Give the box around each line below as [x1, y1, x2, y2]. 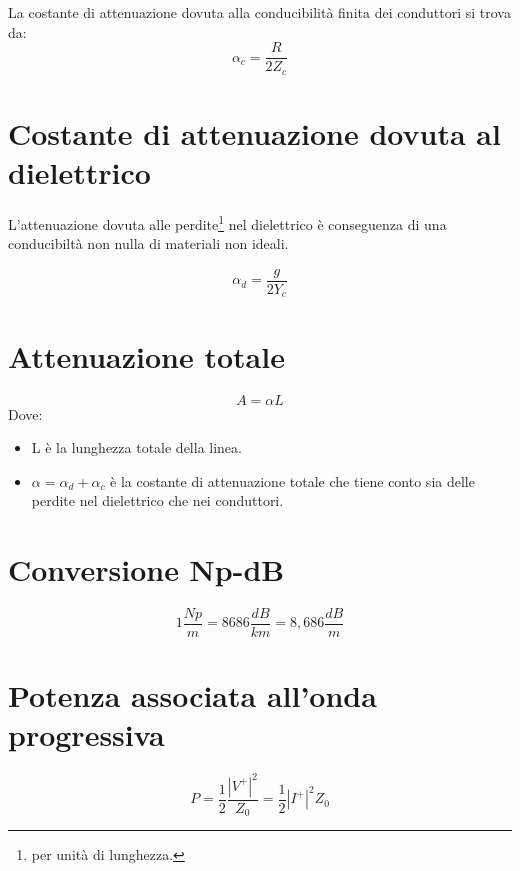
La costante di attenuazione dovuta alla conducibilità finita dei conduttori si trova [8, 2, 511, 22]
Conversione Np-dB [8, 549, 285, 590]
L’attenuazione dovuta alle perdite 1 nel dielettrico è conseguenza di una [8, 211, 447, 234]
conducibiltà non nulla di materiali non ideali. [8, 233, 289, 254]
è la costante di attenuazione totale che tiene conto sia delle [110, 470, 475, 491]
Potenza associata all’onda [8, 675, 377, 716]
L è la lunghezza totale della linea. [31, 437, 242, 458]
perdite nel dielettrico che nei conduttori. [31, 490, 284, 511]
